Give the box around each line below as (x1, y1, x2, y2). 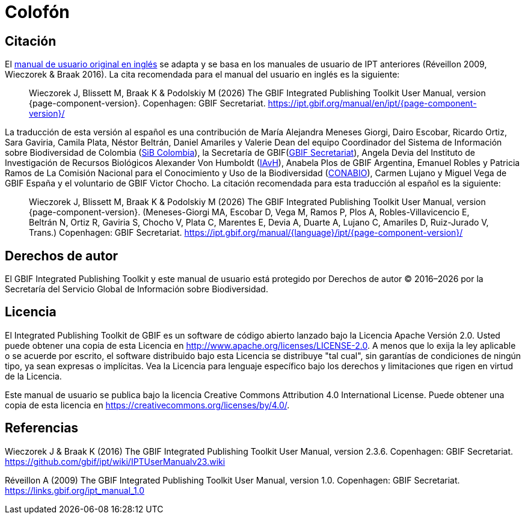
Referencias (5, 420, 79, 436)
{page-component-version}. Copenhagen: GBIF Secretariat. (29, 98, 266, 109)
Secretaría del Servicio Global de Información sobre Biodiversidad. (5, 284, 268, 295)
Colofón (5, 2, 70, 22)
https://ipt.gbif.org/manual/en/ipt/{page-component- (268, 98, 477, 109)
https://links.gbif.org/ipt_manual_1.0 (5, 485, 145, 496)
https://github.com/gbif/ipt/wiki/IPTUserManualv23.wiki (5, 456, 226, 467)
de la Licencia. (5, 370, 62, 381)
